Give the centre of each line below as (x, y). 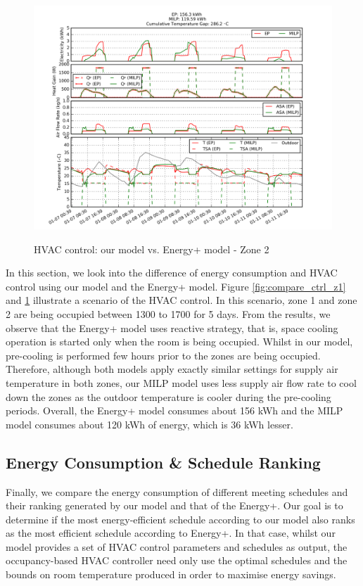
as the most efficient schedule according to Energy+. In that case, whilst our (171, 533)
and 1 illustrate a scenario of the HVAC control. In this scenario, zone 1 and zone (181, 300)
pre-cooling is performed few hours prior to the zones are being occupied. (163, 355)
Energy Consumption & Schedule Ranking (163, 462)
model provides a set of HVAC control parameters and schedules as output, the (177, 546)
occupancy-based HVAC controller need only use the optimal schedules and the (177, 560)
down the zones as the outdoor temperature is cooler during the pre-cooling (168, 396)
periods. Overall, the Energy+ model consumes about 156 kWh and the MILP (174, 410)
